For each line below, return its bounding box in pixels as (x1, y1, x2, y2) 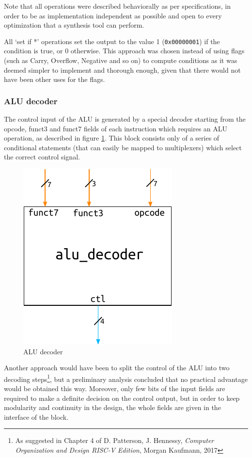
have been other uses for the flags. (4, 74, 105, 84)
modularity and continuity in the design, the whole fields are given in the (4, 402, 221, 412)
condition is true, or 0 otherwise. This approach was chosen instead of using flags (4, 46, 245, 56)
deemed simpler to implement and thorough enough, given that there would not (4, 64, 241, 75)
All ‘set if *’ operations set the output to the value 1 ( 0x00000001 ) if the (4, 36, 220, 46)
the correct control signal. (4, 152, 80, 162)
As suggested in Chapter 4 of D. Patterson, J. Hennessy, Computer (15, 435, 214, 445)
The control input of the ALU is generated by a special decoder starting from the (4, 114, 246, 124)
